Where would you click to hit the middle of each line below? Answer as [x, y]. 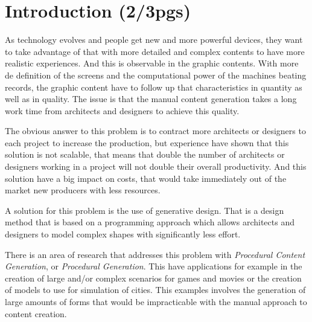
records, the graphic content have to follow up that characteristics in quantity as [154, 87]
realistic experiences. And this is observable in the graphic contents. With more [152, 63]
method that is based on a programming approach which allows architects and [150, 222]
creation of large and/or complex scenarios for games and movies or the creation [153, 278]
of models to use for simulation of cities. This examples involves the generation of [155, 290]
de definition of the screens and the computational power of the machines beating [156, 75]
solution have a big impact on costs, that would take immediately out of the [146, 178]
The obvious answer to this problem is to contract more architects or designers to [155, 131]
